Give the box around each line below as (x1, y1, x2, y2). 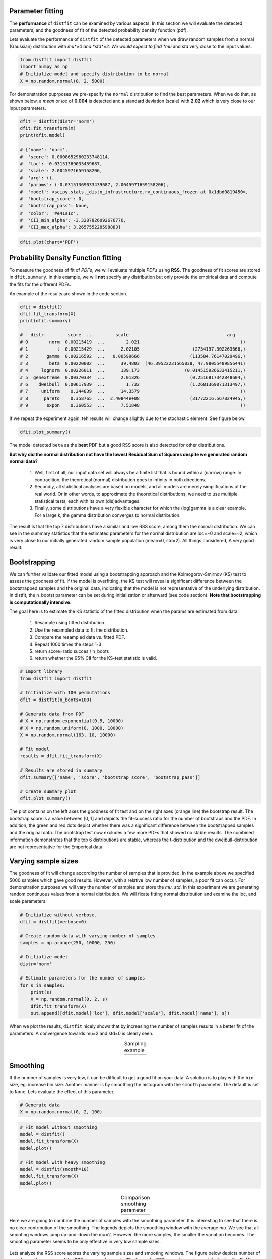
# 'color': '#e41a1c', (20, 210, 79, 216)
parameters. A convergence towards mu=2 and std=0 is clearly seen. (9, 1030, 154, 1036)
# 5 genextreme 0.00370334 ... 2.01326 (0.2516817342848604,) (20, 374, 246, 380)
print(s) (30, 990, 52, 995)
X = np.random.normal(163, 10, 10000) (20, 732, 116, 738)
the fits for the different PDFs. (9, 281, 71, 287)
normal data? (9, 458, 38, 464)
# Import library (20, 669, 63, 674)
